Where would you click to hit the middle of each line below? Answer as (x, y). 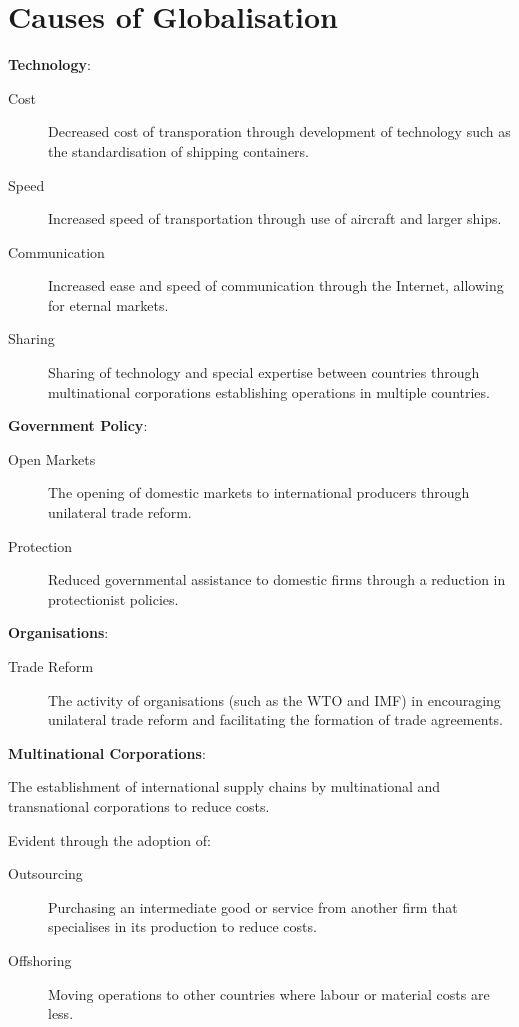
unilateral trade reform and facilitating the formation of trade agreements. (275, 719)
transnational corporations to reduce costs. (139, 805)
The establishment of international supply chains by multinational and (224, 786)
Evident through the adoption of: (109, 839)
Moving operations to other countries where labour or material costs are (269, 993)
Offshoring (40, 959)
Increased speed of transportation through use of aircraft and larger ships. (275, 218)
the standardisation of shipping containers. (178, 150)
